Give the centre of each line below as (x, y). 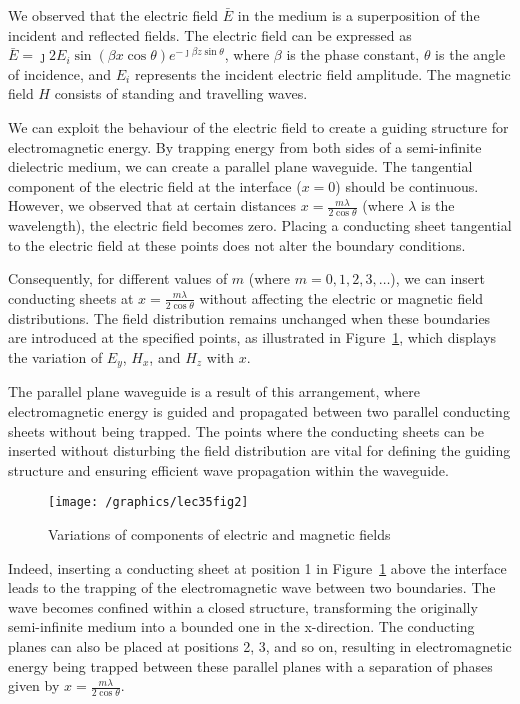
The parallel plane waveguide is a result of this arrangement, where (214, 391)
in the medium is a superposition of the (358, 15)
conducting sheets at (71, 297)
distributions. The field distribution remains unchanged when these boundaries (249, 317)
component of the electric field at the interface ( (155, 185)
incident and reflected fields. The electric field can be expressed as (210, 34)
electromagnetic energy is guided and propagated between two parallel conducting (259, 411)
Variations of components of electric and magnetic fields (219, 534)
